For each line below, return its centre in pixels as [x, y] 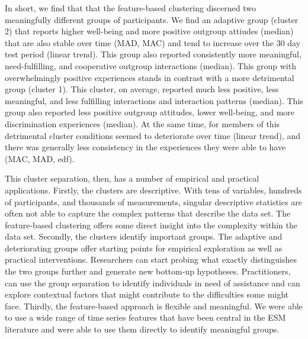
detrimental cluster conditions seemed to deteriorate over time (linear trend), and [153, 135]
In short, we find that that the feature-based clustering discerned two [130, 8]
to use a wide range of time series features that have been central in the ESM [145, 317]
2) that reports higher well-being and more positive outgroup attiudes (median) [149, 31]
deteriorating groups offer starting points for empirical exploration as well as [144, 248]
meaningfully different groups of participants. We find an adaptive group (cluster [152, 19]
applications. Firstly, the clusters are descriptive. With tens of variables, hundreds [153, 190]
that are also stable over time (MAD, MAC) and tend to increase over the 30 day [153, 42]
